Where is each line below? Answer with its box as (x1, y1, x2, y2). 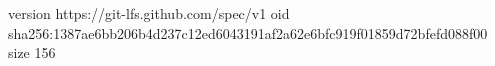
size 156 (8, 42, 56, 63)
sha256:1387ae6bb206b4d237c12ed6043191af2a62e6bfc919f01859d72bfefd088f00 (8, 22, 488, 43)
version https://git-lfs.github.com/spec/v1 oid (8, 3, 290, 23)
